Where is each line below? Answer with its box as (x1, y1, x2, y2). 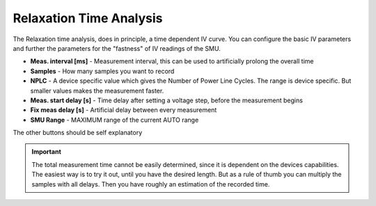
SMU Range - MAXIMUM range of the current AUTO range (30, 116, 199, 124)
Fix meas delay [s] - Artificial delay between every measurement (30, 106, 217, 114)
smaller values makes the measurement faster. (30, 86, 164, 95)
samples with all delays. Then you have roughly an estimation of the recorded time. (31, 180, 270, 188)
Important (31, 148, 62, 156)
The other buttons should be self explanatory (13, 129, 143, 137)
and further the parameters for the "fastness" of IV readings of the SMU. (13, 44, 221, 52)
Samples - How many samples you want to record (30, 67, 175, 75)
